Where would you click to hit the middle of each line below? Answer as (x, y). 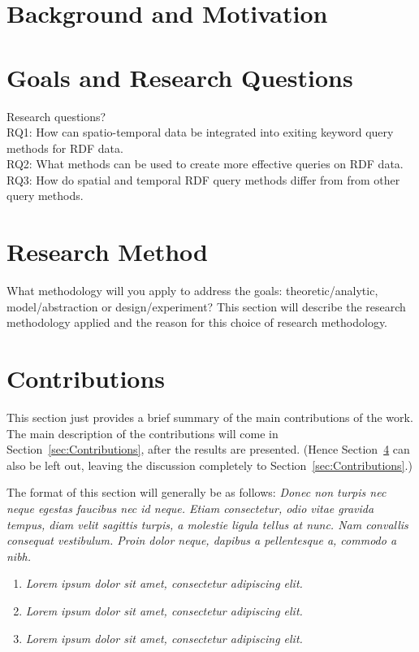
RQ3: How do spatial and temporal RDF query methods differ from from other (203, 179)
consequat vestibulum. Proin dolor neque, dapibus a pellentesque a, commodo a (202, 540)
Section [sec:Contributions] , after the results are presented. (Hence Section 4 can (208, 449)
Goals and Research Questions (180, 77)
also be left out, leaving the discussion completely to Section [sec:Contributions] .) (209, 465)
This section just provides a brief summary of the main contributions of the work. (210, 417)
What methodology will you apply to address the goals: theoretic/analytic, (192, 291)
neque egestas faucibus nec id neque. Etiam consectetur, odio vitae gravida (190, 509)
